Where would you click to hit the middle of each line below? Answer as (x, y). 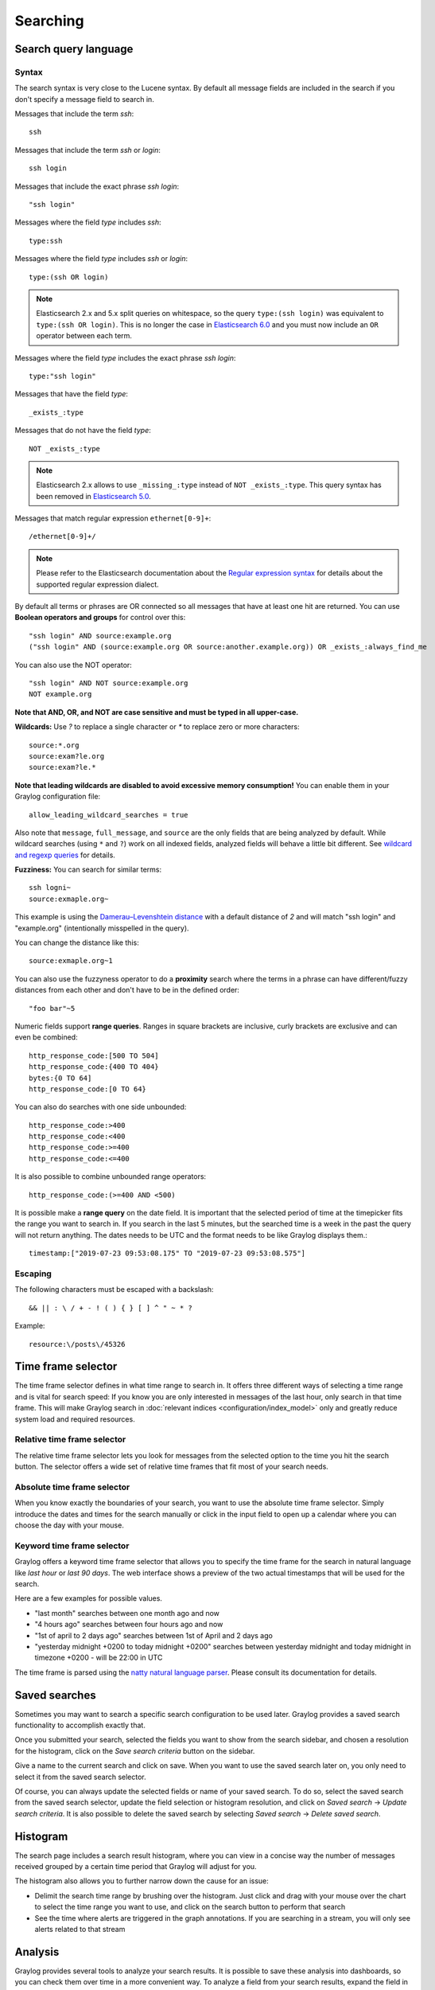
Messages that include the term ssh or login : (87, 150)
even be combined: (47, 1037)
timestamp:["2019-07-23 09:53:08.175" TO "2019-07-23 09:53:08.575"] (167, 1253)
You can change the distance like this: (77, 942)
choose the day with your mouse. (70, 1525)
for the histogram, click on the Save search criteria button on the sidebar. (135, 1750)
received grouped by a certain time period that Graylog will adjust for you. (136, 1867)
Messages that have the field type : (72, 394)
